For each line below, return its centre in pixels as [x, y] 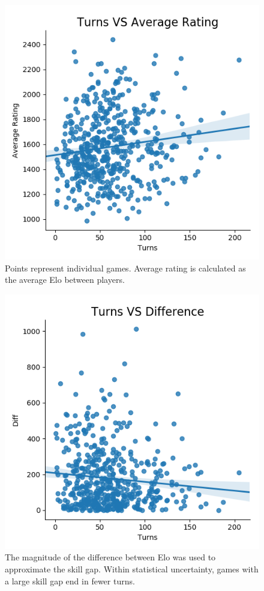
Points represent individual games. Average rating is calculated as [125, 268]
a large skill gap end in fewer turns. [70, 580]
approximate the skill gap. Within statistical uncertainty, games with [132, 568]
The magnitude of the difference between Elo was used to [110, 557]
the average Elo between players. [65, 280]
